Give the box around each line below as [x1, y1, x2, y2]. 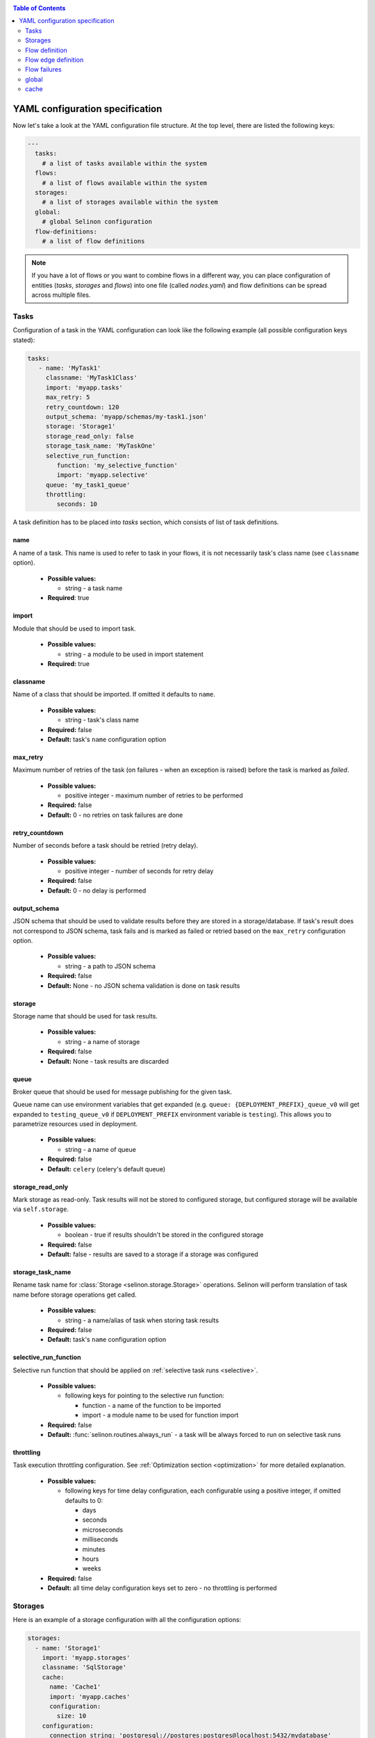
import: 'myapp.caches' [49, 1693, 131, 1700]
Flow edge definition [25, 56, 84, 64]
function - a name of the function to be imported [82, 1401, 222, 1409]
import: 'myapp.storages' [42, 1654, 131, 1662]
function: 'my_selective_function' [56, 461, 178, 469]
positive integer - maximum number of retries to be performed [65, 791, 243, 799]
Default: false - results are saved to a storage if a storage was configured [47, 1250, 258, 1258]
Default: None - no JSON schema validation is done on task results [47, 981, 240, 990]
